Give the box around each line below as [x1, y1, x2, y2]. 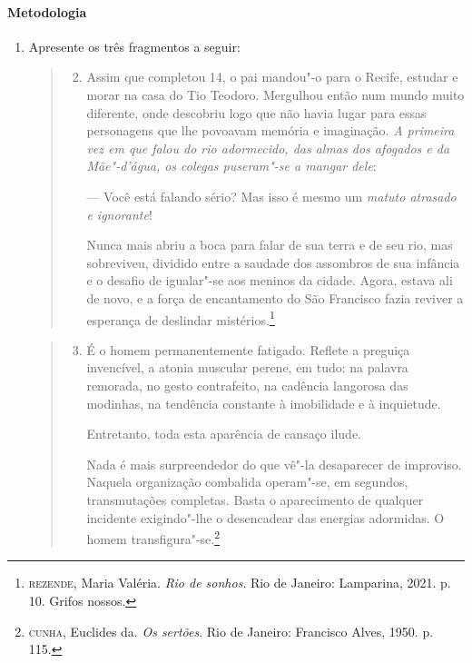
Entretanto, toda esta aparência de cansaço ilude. [86, 424, 361, 443]
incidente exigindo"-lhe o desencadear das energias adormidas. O [86, 508, 445, 527]
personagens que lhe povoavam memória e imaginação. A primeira [86, 121, 455, 140]
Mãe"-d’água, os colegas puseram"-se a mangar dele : [86, 156, 377, 175]
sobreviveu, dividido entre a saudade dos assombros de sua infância [86, 252, 460, 272]
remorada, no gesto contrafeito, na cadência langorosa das [86, 375, 408, 394]
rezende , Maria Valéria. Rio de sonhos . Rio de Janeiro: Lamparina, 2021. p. [28, 573, 451, 592]
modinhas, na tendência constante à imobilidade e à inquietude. [86, 393, 441, 412]
